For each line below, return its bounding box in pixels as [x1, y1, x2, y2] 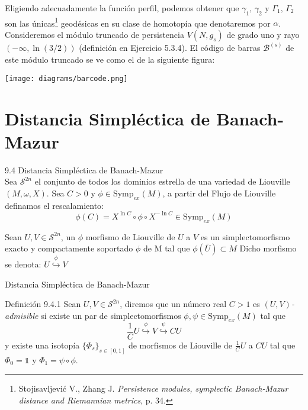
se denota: [5, 257, 41, 270]
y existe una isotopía [5, 338, 80, 351]
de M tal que [143, 242, 190, 254]
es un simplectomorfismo [200, 230, 290, 243]
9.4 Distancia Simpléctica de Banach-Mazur [5, 163, 163, 176]
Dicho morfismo [239, 242, 297, 254]
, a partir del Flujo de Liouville [162, 186, 276, 199]
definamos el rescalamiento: [5, 199, 104, 211]
